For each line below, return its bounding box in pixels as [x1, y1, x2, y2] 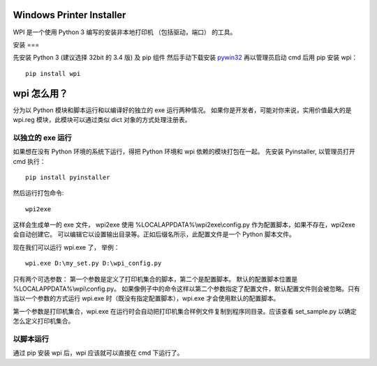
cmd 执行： [13, 157, 46, 165]
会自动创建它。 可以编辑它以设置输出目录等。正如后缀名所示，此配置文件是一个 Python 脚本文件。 [13, 230, 296, 238]
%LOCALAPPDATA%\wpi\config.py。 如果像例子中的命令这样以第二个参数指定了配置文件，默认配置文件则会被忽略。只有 [13, 284, 360, 293]
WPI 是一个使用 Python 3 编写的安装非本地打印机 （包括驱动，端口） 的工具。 [13, 28, 237, 36]
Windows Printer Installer [13, 9, 126, 21]
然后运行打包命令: [13, 189, 64, 197]
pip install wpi [25, 70, 81, 77]
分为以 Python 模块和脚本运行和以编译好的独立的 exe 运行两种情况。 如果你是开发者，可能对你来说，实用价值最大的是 [13, 105, 352, 114]
